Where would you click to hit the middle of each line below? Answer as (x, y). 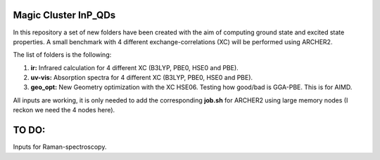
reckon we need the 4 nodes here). (64, 110)
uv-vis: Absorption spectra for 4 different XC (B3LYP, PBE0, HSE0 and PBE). (142, 78)
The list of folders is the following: (62, 55)
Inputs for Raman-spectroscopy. (60, 147)
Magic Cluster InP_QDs (64, 15)
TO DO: (29, 130)
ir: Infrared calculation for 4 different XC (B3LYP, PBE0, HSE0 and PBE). (134, 67)
